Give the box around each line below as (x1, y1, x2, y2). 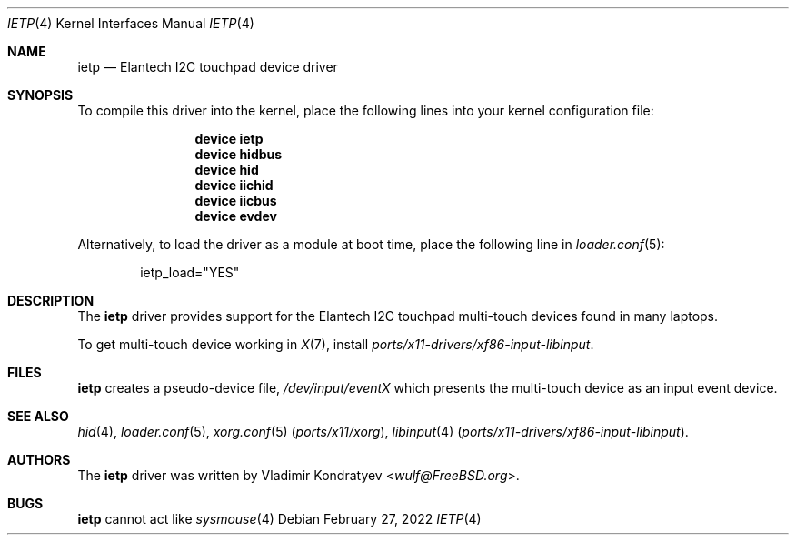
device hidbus (194, 146, 283, 162)
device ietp (194, 131, 264, 146)
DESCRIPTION (7, 293, 95, 308)
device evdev (194, 208, 277, 224)
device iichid (194, 177, 274, 193)
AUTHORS (7, 452, 71, 467)
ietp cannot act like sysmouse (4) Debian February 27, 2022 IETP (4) (77, 511, 482, 527)
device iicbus (194, 193, 277, 208)
